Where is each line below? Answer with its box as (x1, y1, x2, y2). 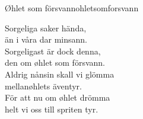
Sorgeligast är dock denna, (5, 44, 101, 57)
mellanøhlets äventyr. (5, 79, 82, 92)
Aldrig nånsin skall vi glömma (5, 67, 115, 80)
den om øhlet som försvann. (5, 56, 105, 69)
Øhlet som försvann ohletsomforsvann (5, 2, 139, 14)
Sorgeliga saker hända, (5, 21, 87, 34)
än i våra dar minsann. (5, 33, 88, 46)
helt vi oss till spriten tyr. (5, 102, 98, 115)
